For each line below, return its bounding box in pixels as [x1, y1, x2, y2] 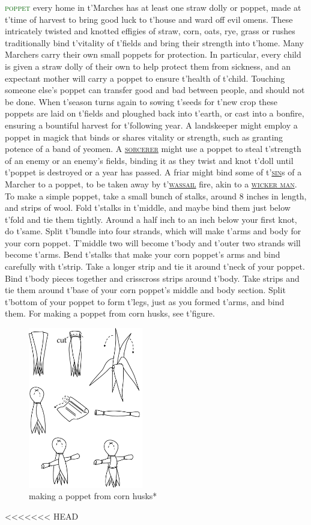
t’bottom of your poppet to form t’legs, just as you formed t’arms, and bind [5, 295, 285, 308]
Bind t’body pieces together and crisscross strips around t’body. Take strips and [5, 272, 300, 284]
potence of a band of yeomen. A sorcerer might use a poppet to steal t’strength [5, 142, 301, 155]
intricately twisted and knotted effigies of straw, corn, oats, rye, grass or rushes [5, 25, 295, 37]
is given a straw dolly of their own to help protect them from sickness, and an [5, 59, 291, 72]
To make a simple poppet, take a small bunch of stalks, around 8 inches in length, [5, 189, 307, 202]
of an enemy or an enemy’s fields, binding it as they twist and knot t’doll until [5, 154, 294, 166]
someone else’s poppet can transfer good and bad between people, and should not [5, 83, 305, 96]
